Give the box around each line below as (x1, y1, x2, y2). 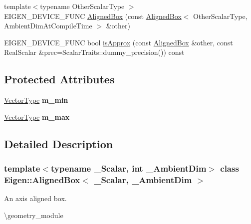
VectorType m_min (4, 95, 68, 105)
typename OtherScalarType (40, 1, 125, 11)
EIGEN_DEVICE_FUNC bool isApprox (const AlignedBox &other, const (4, 37, 233, 47)
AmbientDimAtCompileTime (4, 20, 92, 31)
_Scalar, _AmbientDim (94, 173, 192, 186)
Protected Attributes (4, 71, 115, 87)
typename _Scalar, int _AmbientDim (50, 162, 207, 175)
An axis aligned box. (4, 193, 67, 204)
